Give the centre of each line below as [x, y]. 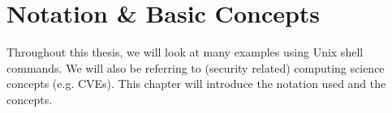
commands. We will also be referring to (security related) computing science [196, 67]
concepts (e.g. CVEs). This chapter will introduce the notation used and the [196, 84]
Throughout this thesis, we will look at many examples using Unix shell [185, 52]
